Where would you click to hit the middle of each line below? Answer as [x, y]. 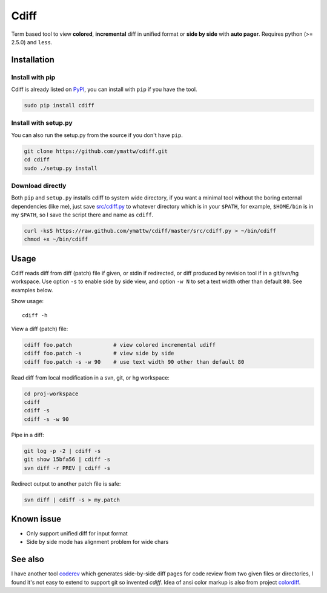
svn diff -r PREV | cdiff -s [67, 468]
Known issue [36, 519]
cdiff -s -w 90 [46, 419]
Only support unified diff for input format [77, 534]
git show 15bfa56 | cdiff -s [67, 460]
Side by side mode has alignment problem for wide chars [97, 542]
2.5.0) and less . [32, 42]
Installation [33, 60]
